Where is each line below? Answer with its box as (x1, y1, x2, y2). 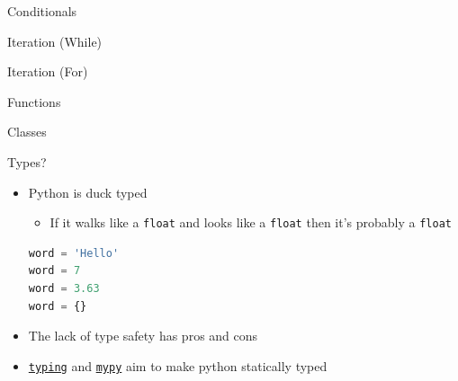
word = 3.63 (28, 282, 100, 295)
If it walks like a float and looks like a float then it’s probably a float (49, 213, 452, 232)
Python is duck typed (28, 182, 148, 201)
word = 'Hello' (28, 246, 120, 260)
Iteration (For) (7, 62, 88, 81)
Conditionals (7, 2, 77, 20)
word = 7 (28, 264, 81, 278)
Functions (7, 92, 61, 111)
